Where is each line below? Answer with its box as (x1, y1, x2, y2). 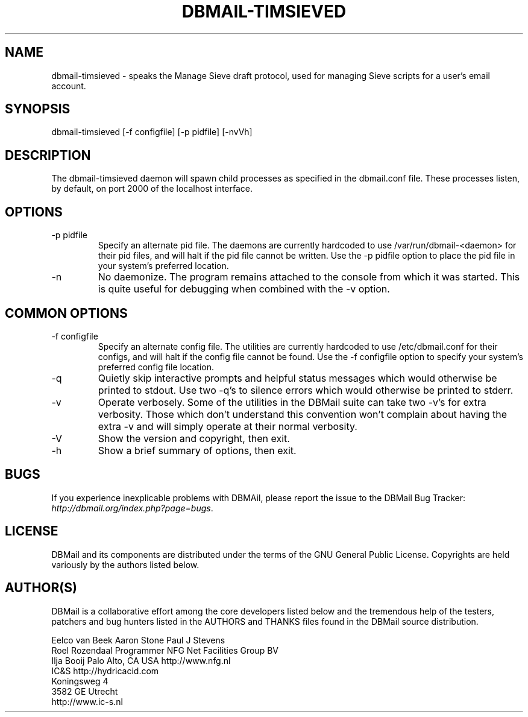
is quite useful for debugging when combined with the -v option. (98, 283, 390, 295)
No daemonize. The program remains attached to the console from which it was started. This (98, 271, 520, 283)
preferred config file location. (98, 361, 214, 372)
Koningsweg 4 (51, 675, 108, 686)
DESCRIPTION (5, 147, 91, 163)
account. (51, 80, 86, 91)
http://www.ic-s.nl (51, 696, 123, 707)
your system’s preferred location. (98, 261, 229, 271)
